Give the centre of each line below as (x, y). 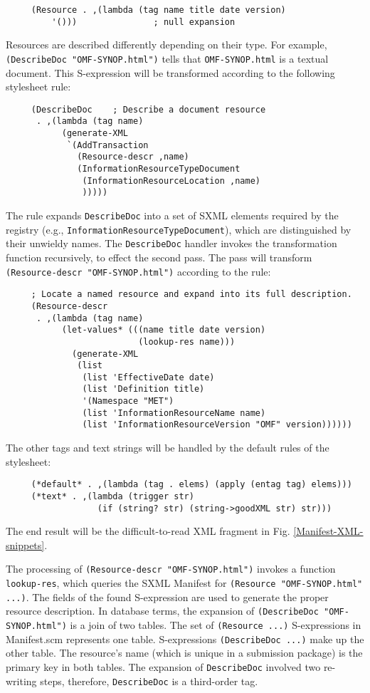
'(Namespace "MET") (128, 401)
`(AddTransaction (107, 145)
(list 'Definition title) (143, 389)
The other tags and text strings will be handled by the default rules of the (168, 448)
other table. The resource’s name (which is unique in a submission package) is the (184, 653)
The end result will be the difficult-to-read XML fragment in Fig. (148, 531)
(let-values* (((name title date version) (164, 330)
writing (21, 681)
